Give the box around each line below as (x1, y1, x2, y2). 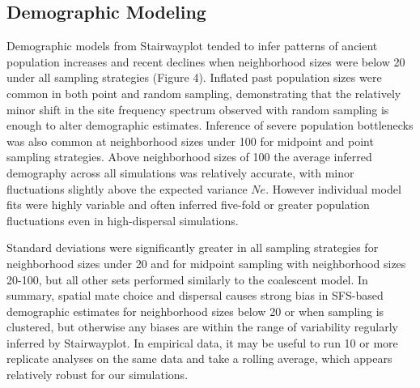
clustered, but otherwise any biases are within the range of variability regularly (6, 318, 398, 335)
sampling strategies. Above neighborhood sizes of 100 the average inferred (6, 148, 372, 165)
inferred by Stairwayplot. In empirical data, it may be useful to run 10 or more (6, 334, 398, 351)
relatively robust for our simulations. (6, 366, 189, 383)
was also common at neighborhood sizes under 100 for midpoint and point (6, 132, 374, 149)
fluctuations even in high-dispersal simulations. (6, 211, 239, 228)
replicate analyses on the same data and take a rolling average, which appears (6, 350, 392, 367)
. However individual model (265, 180, 401, 197)
